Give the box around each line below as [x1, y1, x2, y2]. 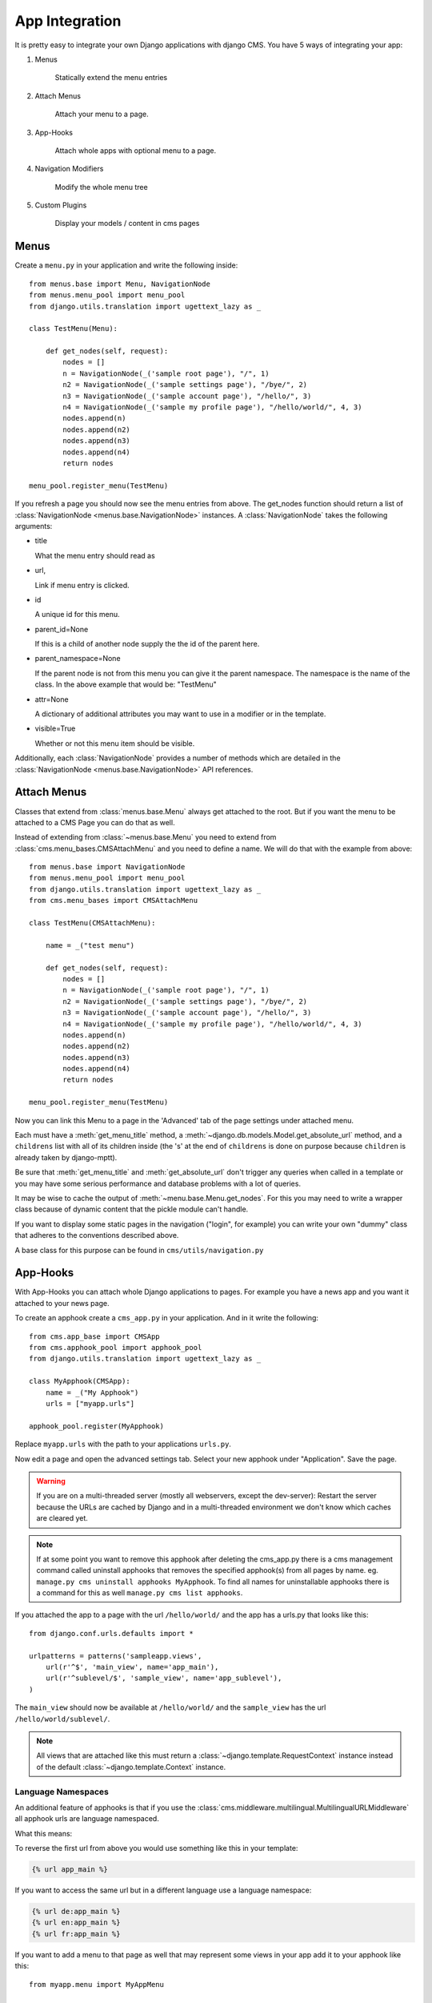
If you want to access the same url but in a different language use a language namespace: [14, 1885, 312, 1895]
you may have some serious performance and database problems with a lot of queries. [14, 1179, 302, 1188]
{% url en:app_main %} [31, 1918, 121, 1927]
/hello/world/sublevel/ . [14, 1714, 110, 1723]
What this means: [14, 1828, 73, 1838]
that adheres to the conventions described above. [14, 1231, 179, 1240]
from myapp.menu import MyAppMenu [29, 1980, 164, 1989]
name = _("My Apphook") [45, 1388, 139, 1397]
